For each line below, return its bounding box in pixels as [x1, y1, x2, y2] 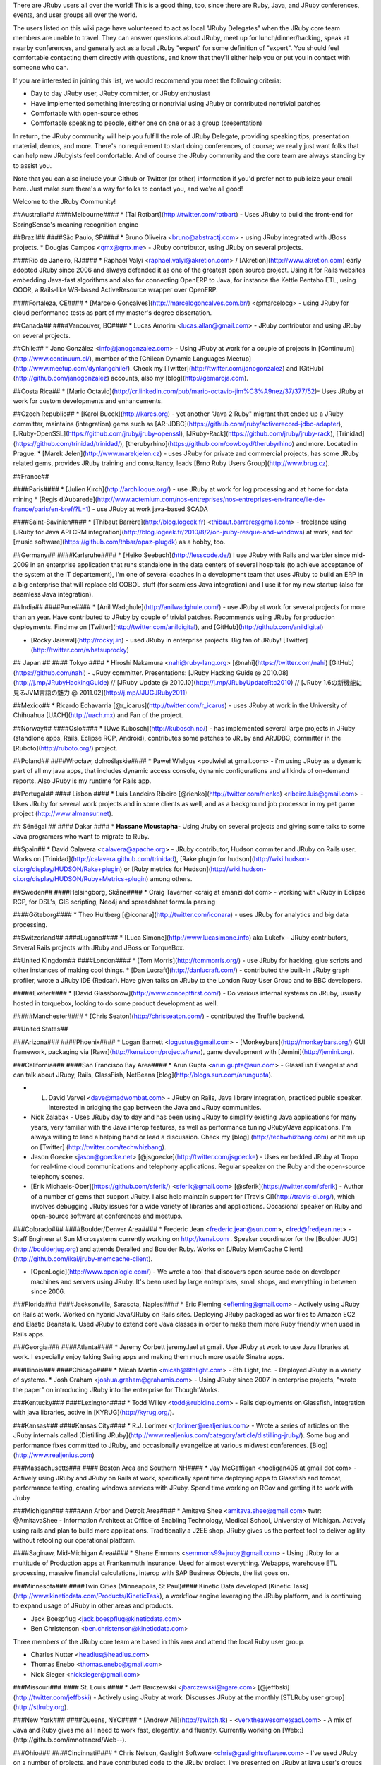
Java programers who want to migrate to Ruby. [13, 832, 150, 840]
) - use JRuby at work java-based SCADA [88, 505, 208, 513]
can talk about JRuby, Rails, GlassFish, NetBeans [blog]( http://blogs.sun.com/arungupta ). [13, 1070, 273, 1079]
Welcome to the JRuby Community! [13, 198, 116, 206]
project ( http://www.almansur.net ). [13, 809, 114, 818]
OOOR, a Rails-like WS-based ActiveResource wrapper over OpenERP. [13, 286, 218, 294]
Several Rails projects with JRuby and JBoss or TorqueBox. [13, 943, 185, 952]
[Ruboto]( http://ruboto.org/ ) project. [13, 743, 118, 752]
